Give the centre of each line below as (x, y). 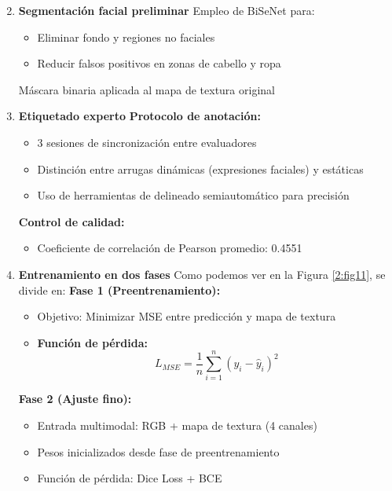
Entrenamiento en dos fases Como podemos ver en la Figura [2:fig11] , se (202, 274)
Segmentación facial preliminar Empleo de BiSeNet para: (167, 10)
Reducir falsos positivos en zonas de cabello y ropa (159, 63)
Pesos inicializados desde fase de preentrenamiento (158, 451)
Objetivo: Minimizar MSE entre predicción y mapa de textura (187, 316)
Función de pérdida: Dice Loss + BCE (130, 478)
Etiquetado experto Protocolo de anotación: (139, 116)
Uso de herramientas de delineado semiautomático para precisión (193, 195)
